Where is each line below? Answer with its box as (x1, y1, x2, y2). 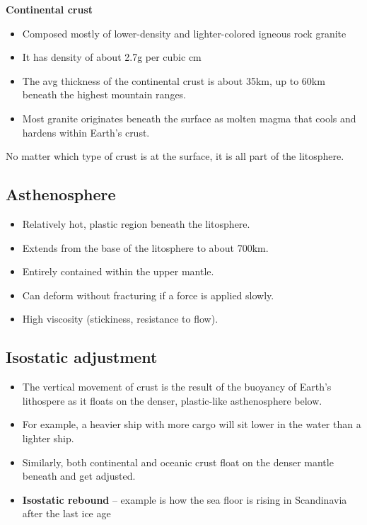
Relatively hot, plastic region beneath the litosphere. (22, 216, 250, 231)
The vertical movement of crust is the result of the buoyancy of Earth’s (22, 379, 332, 394)
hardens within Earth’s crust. (22, 125, 150, 139)
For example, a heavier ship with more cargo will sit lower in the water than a (22, 417, 361, 432)
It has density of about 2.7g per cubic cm (22, 50, 202, 64)
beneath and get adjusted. (22, 468, 136, 483)
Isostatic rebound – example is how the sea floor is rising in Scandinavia (22, 492, 347, 507)
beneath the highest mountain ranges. (22, 87, 187, 102)
